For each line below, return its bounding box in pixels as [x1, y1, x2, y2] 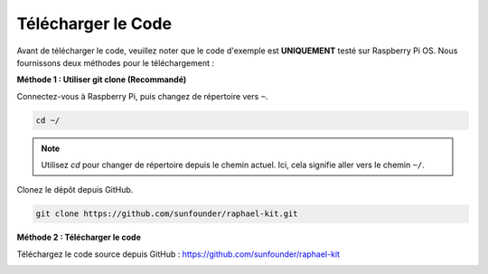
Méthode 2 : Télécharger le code [16, 231, 142, 243]
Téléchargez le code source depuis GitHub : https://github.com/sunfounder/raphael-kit [16, 249, 341, 260]
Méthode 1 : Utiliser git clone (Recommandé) [16, 74, 187, 85]
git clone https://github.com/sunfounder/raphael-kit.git [35, 209, 298, 219]
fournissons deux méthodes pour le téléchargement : [16, 57, 214, 68]
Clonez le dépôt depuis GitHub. [16, 184, 134, 195]
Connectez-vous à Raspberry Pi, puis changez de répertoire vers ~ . [16, 90, 268, 101]
